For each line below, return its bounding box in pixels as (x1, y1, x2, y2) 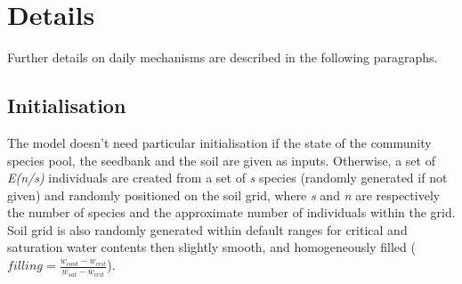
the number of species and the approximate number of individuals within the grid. (7, 203, 456, 222)
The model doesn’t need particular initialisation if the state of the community (7, 133, 432, 151)
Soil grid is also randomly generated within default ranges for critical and (7, 220, 408, 239)
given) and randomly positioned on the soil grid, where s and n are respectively (7, 185, 441, 204)
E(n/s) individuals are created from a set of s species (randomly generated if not (7, 168, 448, 187)
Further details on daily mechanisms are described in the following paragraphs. (7, 48, 438, 67)
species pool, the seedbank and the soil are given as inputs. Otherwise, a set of (7, 150, 435, 169)
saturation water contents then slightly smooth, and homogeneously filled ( (7, 238, 416, 256)
